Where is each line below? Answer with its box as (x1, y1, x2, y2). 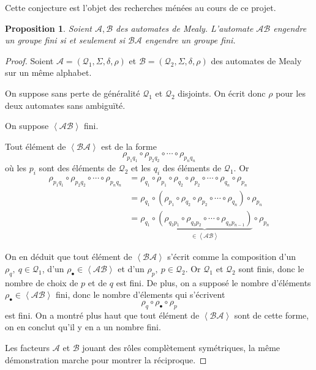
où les (5, 161, 27, 174)
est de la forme (101, 139, 157, 152)
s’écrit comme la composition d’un (167, 250, 296, 263)
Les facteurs (5, 341, 50, 353)
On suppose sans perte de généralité (5, 86, 140, 99)
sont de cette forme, (234, 308, 309, 321)
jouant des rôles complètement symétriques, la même (82, 341, 280, 353)
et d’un (118, 262, 145, 275)
